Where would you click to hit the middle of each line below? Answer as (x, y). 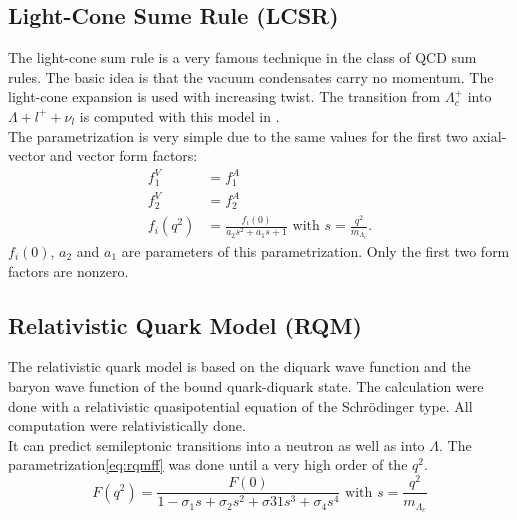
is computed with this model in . (179, 115)
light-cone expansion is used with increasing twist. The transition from (224, 96)
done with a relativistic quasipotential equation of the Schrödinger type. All (240, 405)
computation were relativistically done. (127, 425)
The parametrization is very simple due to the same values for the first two (238, 135)
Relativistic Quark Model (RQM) (185, 324)
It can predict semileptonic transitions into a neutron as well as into (216, 444)
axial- (489, 135)
